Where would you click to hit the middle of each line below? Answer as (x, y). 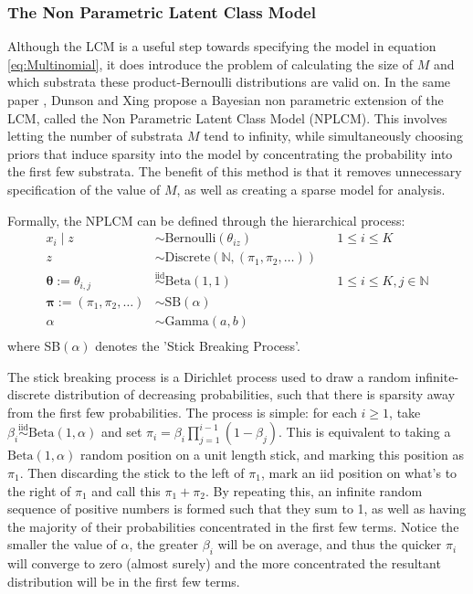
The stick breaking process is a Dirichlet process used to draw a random (209, 376)
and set (121, 432)
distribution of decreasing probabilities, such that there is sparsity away (255, 394)
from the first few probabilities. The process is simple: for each (182, 412)
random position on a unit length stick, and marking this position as (272, 455)
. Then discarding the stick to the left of (132, 472)
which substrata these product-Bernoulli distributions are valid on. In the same (229, 82)
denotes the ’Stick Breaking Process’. (198, 346)
